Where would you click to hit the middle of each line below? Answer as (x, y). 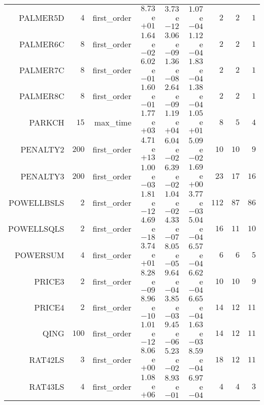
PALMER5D (42, 18)
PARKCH (47, 122)
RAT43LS (47, 386)
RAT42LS (47, 360)
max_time (113, 122)
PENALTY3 (42, 176)
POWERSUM (39, 255)
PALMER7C (42, 70)
